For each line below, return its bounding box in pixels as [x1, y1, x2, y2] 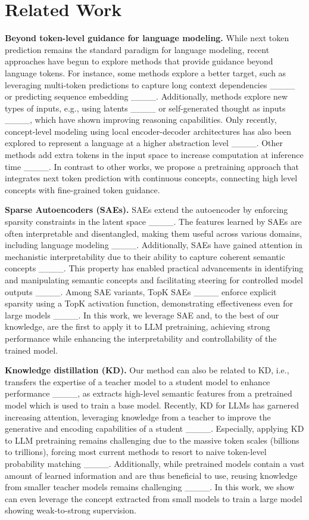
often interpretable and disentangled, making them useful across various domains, [5, 227, 302, 239]
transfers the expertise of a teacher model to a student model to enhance [5, 375, 270, 388]
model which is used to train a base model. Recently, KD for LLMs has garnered [5, 398, 299, 411]
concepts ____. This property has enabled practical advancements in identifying [5, 262, 304, 274]
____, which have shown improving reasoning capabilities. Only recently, [5, 113, 277, 126]
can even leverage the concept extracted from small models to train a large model [5, 492, 302, 504]
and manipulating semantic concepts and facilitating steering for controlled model [5, 274, 303, 286]
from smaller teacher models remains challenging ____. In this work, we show [5, 481, 295, 493]
